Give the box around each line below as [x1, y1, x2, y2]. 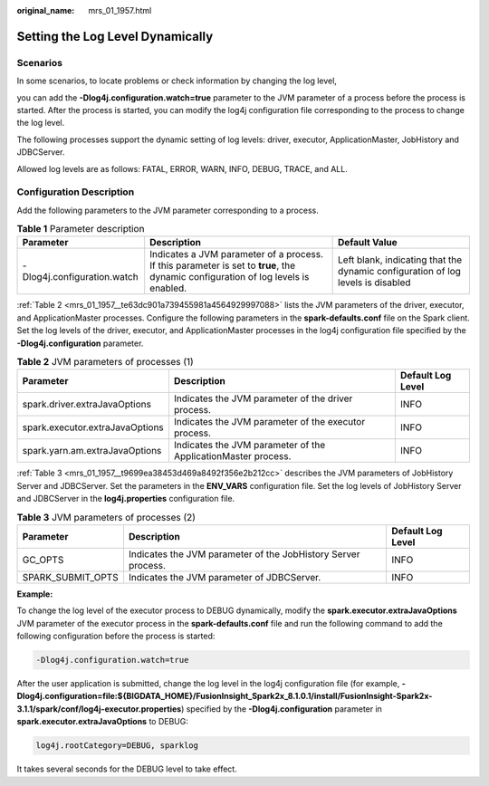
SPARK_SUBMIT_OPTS [22, 570, 119, 583]
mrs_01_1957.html [88, 5, 152, 15]
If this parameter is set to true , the [149, 259, 296, 272]
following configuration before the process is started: [16, 630, 216, 642]
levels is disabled [338, 276, 411, 289]
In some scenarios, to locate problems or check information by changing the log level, [16, 75, 337, 86]
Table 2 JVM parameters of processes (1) [16, 356, 194, 369]
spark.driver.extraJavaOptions [22, 398, 151, 411]
